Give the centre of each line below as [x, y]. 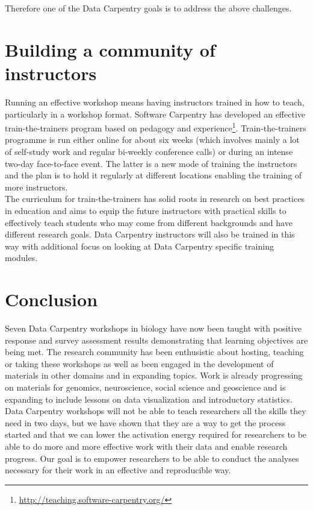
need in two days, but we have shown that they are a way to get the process [145, 422]
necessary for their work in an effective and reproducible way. [118, 470]
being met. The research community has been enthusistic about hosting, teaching [154, 352]
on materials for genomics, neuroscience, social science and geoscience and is [145, 387]
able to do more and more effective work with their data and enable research [146, 446]
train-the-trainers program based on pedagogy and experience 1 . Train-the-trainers [156, 127]
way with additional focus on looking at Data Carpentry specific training [139, 246]
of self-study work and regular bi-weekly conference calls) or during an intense [149, 151]
